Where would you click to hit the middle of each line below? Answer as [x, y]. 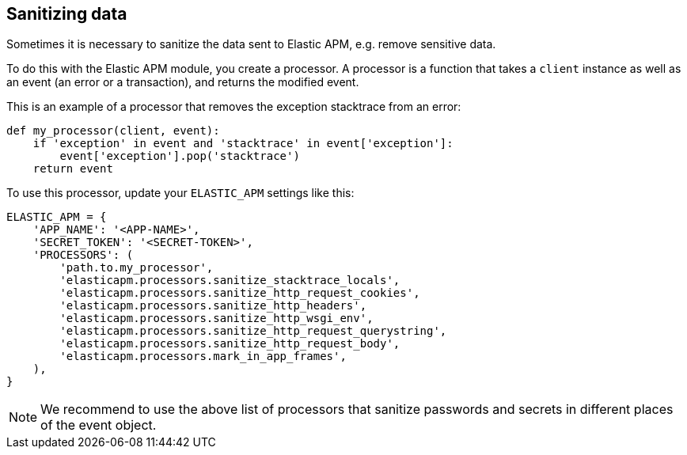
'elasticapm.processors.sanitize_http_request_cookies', [240, 293]
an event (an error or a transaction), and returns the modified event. [183, 82]
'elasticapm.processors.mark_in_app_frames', [203, 356]
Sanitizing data [67, 14]
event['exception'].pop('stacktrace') [180, 156]
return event [73, 169]
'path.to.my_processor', [137, 268]
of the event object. [99, 425]
